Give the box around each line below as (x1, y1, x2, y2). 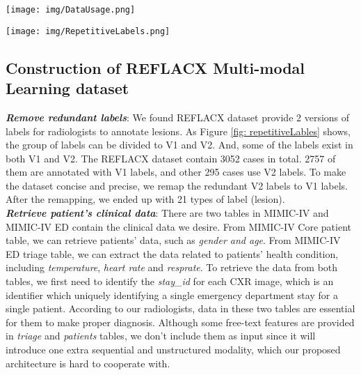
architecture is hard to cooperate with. (6, 355, 170, 370)
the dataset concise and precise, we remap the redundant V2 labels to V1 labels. (6, 178, 348, 192)
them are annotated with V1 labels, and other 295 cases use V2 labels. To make (6, 164, 346, 179)
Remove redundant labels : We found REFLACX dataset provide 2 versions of (6, 109, 350, 124)
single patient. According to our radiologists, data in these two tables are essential (6, 301, 355, 316)
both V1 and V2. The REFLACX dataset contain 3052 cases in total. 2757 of (6, 151, 336, 165)
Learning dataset (6, 77, 129, 99)
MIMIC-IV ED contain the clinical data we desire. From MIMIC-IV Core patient (6, 219, 351, 234)
